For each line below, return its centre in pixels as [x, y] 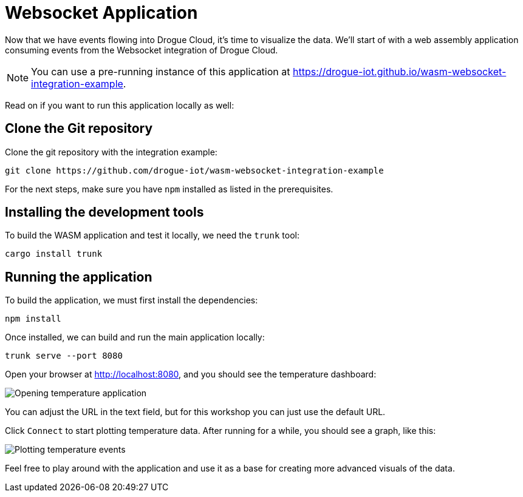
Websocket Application [101, 13]
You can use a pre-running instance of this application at [161, 71]
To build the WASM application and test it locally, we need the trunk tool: [152, 235]
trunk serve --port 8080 [64, 356]
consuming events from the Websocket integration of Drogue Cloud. [142, 50]
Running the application [79, 277]
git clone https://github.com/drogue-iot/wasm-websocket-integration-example [194, 170]
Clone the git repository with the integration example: [111, 152]
